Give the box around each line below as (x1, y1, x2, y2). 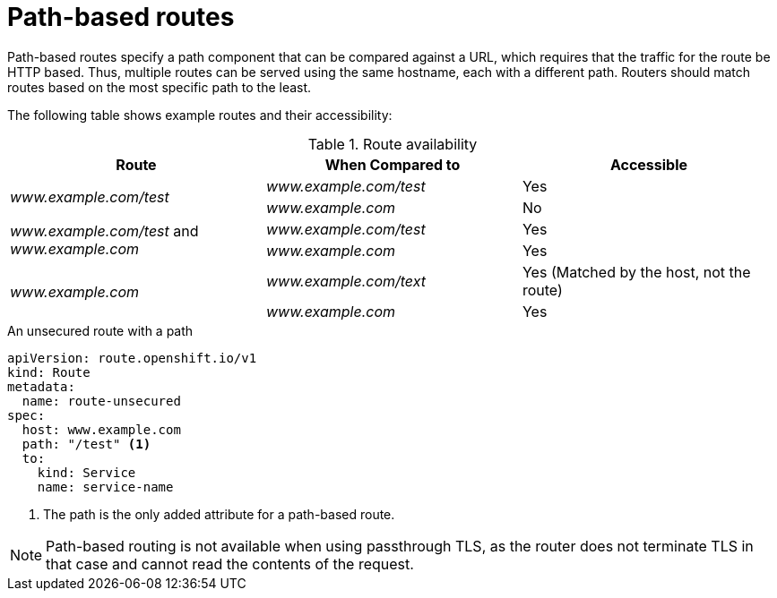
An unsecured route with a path (7, 322, 194, 338)
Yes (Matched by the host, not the (522, 262, 751, 281)
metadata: (7, 379, 75, 394)
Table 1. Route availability (307, 134, 478, 153)
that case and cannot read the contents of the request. (46, 554, 414, 573)
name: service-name (37, 479, 174, 494)
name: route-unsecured (22, 393, 181, 408)
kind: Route (7, 364, 91, 380)
